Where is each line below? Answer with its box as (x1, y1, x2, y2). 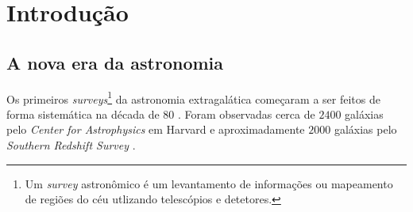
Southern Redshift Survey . (6, 137, 136, 153)
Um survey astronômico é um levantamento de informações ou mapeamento (25, 175, 393, 191)
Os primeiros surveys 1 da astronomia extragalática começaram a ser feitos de (6, 88, 380, 107)
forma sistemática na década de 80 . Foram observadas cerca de (6, 105, 315, 122)
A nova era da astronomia (6, 50, 224, 74)
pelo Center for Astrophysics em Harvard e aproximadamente (6, 121, 305, 138)
